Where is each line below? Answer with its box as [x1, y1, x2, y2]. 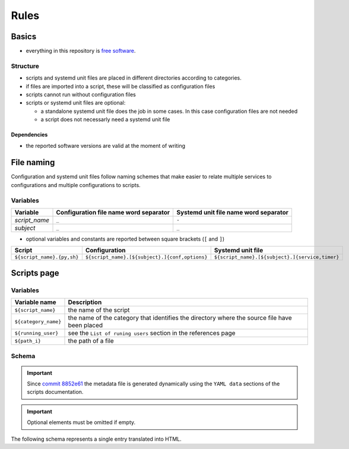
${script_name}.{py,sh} [14, 254, 79, 261]
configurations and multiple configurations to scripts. [11, 181, 141, 188]
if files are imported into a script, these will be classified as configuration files [26, 83, 215, 90]
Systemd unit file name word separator [176, 208, 289, 216]
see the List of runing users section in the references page [68, 329, 236, 337]
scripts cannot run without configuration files [26, 91, 136, 98]
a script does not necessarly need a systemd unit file [40, 116, 170, 123]
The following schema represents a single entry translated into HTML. [11, 435, 182, 442]
